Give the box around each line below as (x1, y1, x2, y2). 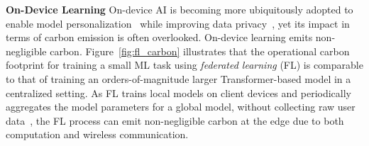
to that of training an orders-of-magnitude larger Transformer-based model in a (6, 71, 351, 86)
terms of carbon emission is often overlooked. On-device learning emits (6, 30, 313, 45)
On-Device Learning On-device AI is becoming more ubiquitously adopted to (6, 2, 353, 16)
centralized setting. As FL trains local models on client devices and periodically (6, 85, 351, 100)
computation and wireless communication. (6, 127, 189, 142)
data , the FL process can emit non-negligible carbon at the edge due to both (6, 113, 344, 128)
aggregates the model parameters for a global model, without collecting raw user (6, 99, 356, 114)
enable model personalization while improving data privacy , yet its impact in (6, 16, 350, 30)
